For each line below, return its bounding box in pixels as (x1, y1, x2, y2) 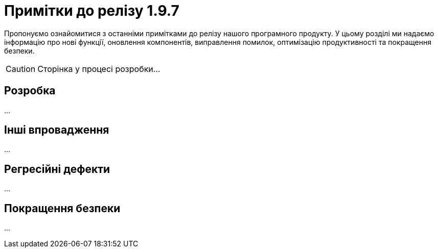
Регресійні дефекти (4, 162, 110, 175)
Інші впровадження (4, 123, 109, 137)
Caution (6, 63, 36, 74)
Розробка (4, 84, 56, 97)
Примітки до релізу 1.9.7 (4, 2, 179, 19)
